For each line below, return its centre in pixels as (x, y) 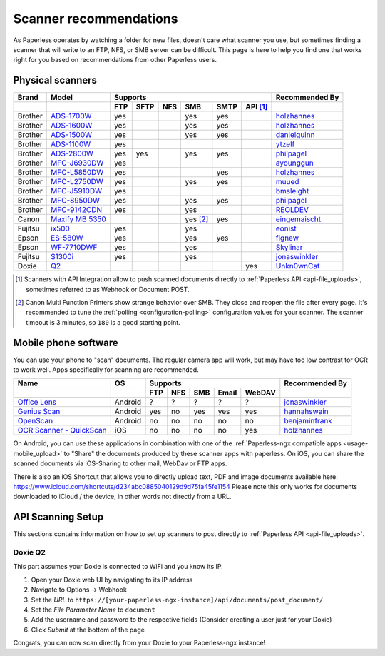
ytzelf (285, 144)
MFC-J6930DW (77, 163)
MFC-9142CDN (77, 210)
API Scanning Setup (58, 517)
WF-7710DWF (74, 248)
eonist (286, 228)
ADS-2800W (72, 153)
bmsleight (292, 191)
